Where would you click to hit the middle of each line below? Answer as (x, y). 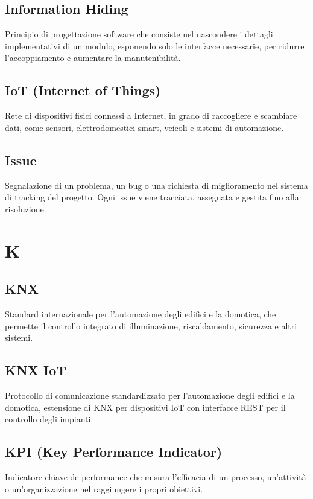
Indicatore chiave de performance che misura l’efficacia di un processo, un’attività (156, 476)
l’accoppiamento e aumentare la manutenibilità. (93, 58)
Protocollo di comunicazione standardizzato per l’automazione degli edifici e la (150, 395)
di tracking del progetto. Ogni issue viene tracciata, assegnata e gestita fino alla (152, 197)
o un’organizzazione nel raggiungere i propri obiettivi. (104, 488)
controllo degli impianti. (49, 419)
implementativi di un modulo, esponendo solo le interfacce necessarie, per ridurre (155, 46)
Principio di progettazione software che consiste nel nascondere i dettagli (139, 34)
